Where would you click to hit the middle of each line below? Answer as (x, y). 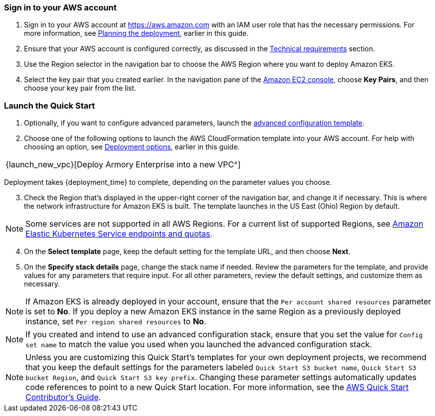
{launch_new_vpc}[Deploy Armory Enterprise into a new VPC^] (123, 165)
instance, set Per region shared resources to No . (116, 322)
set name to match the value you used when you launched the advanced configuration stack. (199, 345)
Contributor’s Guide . (63, 397)
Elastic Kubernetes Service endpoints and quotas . (119, 234)
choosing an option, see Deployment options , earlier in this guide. (132, 147)
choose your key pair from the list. (80, 88)
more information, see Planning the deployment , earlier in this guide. (136, 33)
